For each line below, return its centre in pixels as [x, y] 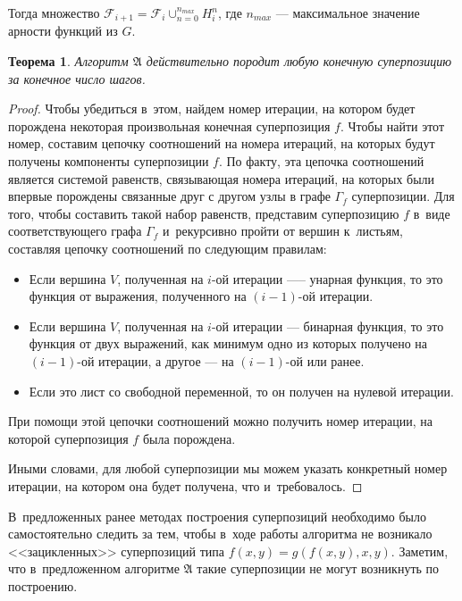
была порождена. [189, 438]
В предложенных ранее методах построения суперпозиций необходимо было [218, 516]
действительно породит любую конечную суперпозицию [299, 61]
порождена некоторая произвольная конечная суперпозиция [169, 125]
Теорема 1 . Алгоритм [68, 61]
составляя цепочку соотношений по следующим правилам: [168, 248]
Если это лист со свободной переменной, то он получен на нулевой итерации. [241, 391]
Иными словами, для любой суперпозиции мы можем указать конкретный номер [228, 468]
